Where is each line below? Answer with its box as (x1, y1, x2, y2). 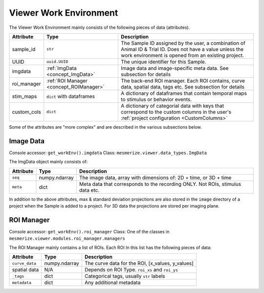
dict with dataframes (46, 93, 95, 100)
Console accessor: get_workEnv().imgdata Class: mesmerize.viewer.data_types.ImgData (9, 150, 207, 156)
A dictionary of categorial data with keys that (120, 102, 224, 109)
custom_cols (12, 108, 41, 115)
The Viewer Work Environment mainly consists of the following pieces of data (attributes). (9, 24, 190, 30)
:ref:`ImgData (46, 65, 77, 71)
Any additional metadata (85, 279, 141, 286)
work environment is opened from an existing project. (120, 52, 244, 59)
